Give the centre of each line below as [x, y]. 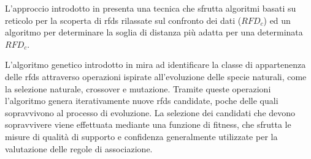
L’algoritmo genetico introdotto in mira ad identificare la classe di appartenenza [155, 65]
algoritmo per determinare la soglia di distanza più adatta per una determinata [154, 32]
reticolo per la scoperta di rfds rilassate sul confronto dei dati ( [123, 20]
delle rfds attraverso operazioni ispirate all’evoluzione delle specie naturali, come [156, 76]
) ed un [277, 20]
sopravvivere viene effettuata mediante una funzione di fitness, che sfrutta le [148, 124]
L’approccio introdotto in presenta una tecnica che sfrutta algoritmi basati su [151, 8]
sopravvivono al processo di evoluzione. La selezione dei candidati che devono [150, 112]
